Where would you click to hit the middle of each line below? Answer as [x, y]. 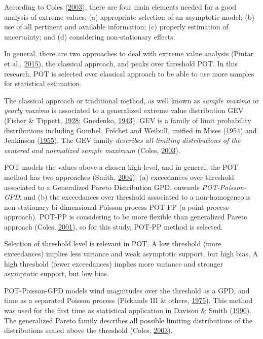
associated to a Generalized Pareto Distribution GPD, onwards [102, 187]
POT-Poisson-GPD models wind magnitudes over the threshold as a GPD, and [127, 290]
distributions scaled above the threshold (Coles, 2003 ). [88, 330]
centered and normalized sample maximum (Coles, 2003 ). [92, 150]
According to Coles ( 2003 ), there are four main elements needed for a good [120, 7]
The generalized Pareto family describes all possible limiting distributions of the [128, 320]
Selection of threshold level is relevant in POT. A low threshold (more [113, 243]
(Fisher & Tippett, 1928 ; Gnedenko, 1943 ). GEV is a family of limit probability [128, 120]
